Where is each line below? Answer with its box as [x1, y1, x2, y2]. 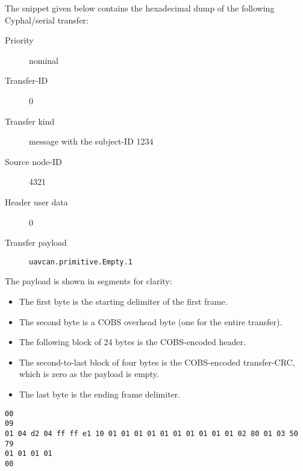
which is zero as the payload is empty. [19, 367, 159, 380]
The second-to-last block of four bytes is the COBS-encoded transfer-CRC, [19, 355, 295, 368]
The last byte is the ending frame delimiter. [19, 387, 181, 400]
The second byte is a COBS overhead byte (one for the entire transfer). [19, 315, 283, 328]
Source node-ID [5, 155, 62, 167]
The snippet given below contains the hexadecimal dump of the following [5, 2, 275, 14]
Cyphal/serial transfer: [5, 13, 89, 26]
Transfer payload [5, 236, 67, 249]
